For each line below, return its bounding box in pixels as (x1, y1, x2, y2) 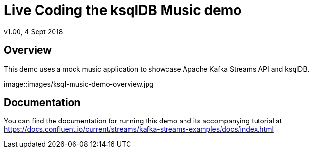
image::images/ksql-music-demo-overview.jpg (4, 79, 154, 88)
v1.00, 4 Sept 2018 (4, 27, 63, 36)
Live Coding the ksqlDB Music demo (4, 2, 242, 18)
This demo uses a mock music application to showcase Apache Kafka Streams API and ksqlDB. (4, 64, 310, 73)
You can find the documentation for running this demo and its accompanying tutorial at (4, 117, 282, 125)
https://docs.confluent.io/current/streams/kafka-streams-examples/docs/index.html (4, 125, 274, 134)
